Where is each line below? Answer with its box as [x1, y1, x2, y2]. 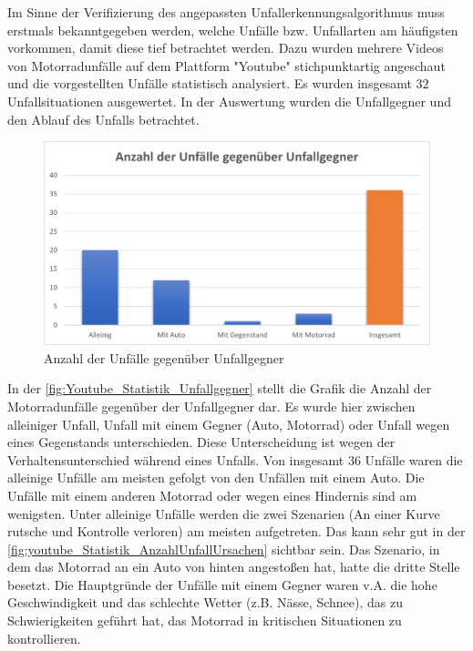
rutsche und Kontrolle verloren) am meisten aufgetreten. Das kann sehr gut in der [7, 522, 466, 541]
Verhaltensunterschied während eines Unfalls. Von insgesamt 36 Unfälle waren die [7, 450, 463, 469]
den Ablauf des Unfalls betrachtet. [7, 109, 200, 128]
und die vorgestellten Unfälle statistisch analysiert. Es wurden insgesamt [7, 74, 412, 93]
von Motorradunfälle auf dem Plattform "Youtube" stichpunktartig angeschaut [7, 56, 446, 75]
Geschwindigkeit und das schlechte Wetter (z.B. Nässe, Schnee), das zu [7, 593, 403, 612]
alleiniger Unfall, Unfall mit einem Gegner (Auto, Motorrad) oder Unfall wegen [7, 414, 450, 433]
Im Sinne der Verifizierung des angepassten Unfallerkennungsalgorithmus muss [7, 3, 445, 21]
